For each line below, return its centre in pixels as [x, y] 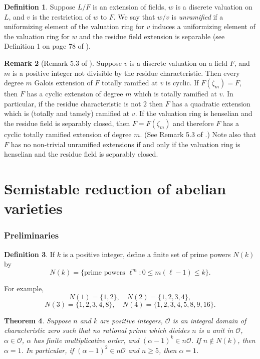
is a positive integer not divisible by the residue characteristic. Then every [126, 73]
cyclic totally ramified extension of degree [68, 134]
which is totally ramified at [175, 94]
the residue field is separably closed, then [67, 123]
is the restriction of [62, 16]
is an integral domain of [209, 320]
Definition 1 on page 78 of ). [47, 46]
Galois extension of [63, 83]
